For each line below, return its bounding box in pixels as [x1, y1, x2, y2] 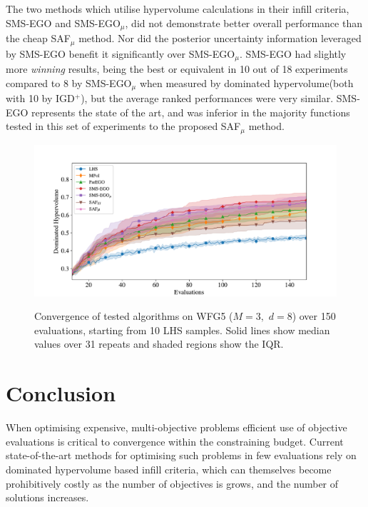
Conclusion [6, 378, 116, 408]
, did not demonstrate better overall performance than [125, 15, 362, 30]
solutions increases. [6, 490, 89, 505]
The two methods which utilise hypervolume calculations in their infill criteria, [6, 1, 349, 16]
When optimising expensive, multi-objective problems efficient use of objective [6, 420, 347, 435]
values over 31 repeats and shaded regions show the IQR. [34, 336, 284, 351]
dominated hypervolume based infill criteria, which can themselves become [6, 461, 332, 476]
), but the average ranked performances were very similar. [81, 91, 334, 105]
